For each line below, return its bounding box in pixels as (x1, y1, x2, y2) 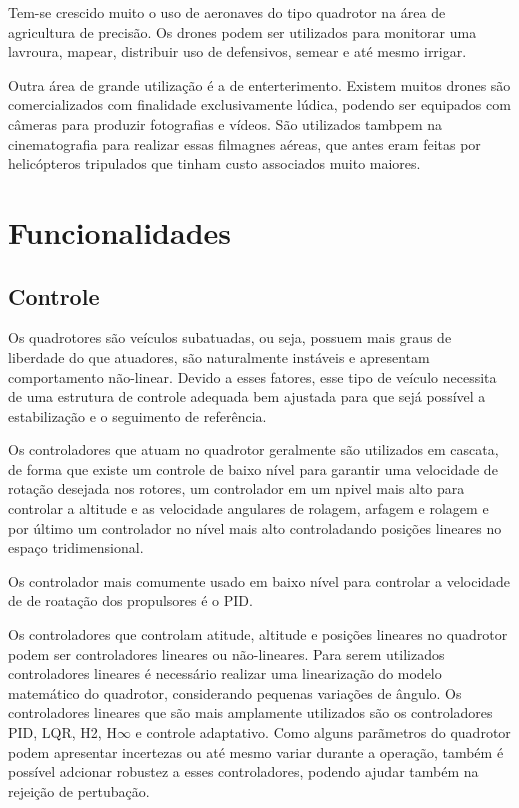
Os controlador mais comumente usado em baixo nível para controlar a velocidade (8, 570, 511, 591)
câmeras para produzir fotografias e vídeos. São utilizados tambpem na (8, 113, 443, 134)
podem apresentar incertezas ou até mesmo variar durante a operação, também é (8, 741, 504, 762)
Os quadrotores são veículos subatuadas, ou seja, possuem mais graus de (8, 327, 452, 348)
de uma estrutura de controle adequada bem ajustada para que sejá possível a (8, 386, 486, 407)
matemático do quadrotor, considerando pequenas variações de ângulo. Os (8, 682, 462, 703)
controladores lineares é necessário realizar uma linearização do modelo (8, 663, 442, 684)
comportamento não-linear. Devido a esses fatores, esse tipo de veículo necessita (8, 366, 497, 387)
